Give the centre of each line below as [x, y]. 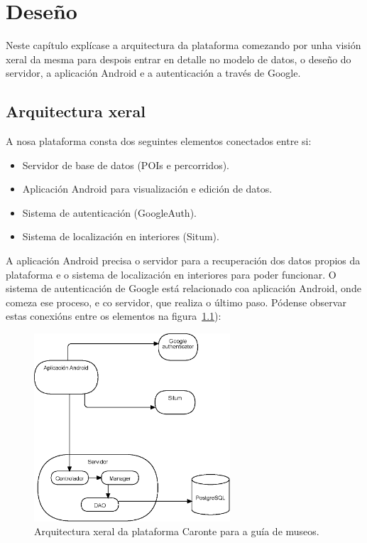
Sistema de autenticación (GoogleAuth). [109, 212]
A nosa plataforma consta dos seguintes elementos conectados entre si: [159, 141]
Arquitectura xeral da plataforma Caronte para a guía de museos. [177, 531]
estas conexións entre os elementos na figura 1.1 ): [114, 316]
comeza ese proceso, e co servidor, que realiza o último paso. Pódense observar [176, 302]
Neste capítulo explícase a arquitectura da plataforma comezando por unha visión [183, 45]
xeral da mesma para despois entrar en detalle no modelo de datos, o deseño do [179, 59]
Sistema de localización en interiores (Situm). [121, 236]
